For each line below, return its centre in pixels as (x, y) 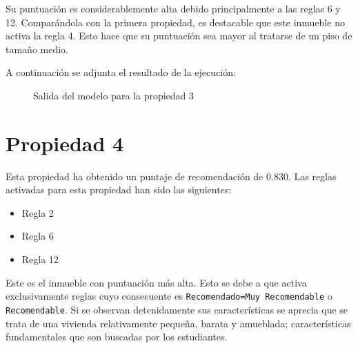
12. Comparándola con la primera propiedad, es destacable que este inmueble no (175, 22)
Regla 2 (38, 212)
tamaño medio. (37, 49)
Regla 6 (38, 236)
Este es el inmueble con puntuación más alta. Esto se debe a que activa (156, 282)
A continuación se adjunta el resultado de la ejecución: (121, 72)
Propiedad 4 (65, 143)
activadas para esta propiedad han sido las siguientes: (119, 190)
